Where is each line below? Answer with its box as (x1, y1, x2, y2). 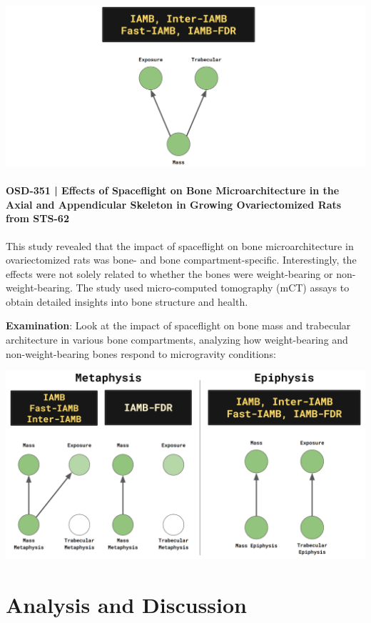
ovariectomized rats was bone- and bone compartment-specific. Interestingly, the (6, 252, 357, 267)
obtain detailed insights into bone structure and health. (6, 294, 248, 309)
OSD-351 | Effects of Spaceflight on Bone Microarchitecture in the (6, 183, 340, 198)
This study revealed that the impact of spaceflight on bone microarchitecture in (6, 238, 354, 253)
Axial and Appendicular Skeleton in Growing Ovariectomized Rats (6, 196, 342, 211)
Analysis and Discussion (6, 589, 247, 619)
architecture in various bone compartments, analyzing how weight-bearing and (6, 332, 348, 347)
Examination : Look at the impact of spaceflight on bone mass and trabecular (6, 318, 351, 333)
